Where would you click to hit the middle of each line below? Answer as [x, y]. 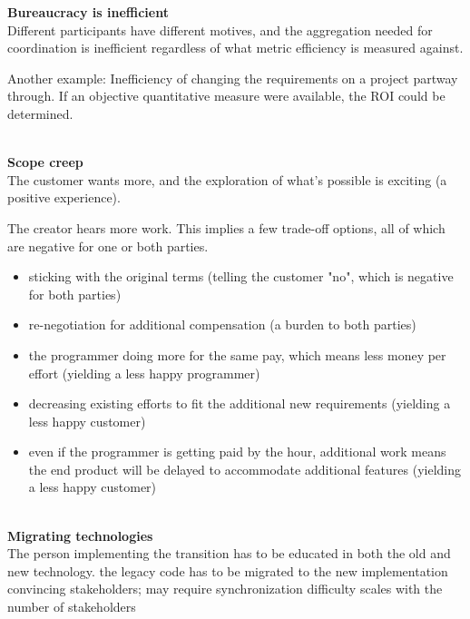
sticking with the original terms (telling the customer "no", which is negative [241, 276]
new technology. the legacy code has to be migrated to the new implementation [228, 570]
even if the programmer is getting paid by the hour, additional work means [237, 452]
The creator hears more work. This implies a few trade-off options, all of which [226, 227]
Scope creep [45, 162]
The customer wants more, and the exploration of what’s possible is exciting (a [227, 179]
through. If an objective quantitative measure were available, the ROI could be [226, 96]
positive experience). [64, 197]
